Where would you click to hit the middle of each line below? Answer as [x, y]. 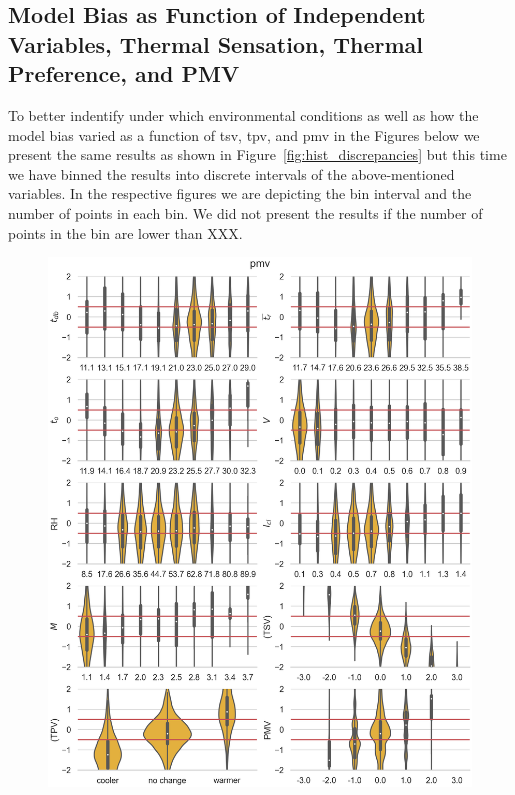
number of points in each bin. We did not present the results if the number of [245, 212]
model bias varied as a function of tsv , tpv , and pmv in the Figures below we [244, 134]
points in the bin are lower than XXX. [125, 232]
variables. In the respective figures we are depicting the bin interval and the [240, 193]
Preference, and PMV [124, 73]
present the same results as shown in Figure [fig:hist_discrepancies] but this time [257, 154]
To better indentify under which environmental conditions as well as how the [243, 114]
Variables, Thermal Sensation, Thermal [215, 43]
